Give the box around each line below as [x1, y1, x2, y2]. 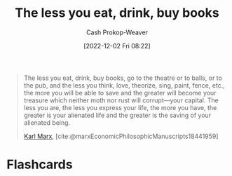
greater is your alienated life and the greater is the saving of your [23, 111, 212, 119]
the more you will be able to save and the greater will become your [23, 88, 217, 97]
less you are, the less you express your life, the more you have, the [23, 103, 217, 111]
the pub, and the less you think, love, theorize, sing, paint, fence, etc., [23, 81, 225, 89]
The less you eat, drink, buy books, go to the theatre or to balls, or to [23, 74, 222, 82]
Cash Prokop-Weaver [86, 28, 149, 36]
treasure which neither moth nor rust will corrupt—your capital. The [23, 96, 219, 104]
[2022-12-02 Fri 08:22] [83, 41, 151, 50]
